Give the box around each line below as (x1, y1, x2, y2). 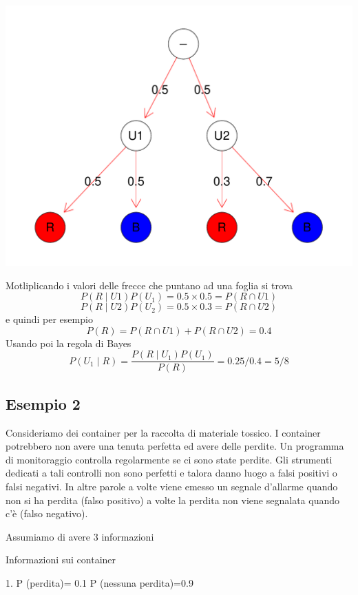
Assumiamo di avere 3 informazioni (6, 529, 154, 543)
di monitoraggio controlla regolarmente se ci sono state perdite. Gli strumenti (6, 452, 333, 466)
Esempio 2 (6, 393, 81, 414)
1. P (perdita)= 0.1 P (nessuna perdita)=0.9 (6, 575, 193, 589)
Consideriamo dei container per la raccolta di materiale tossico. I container (6, 425, 321, 439)
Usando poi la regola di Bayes (6, 335, 131, 350)
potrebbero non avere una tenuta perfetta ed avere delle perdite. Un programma (6, 439, 344, 453)
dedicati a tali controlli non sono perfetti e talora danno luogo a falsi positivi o (6, 466, 337, 480)
